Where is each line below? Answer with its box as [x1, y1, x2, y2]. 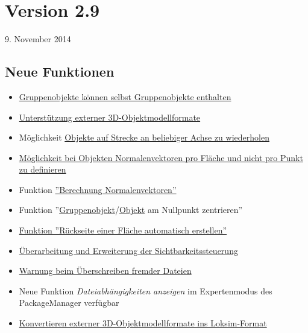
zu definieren [19, 163, 66, 176]
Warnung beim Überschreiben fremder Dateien [19, 264, 192, 277]
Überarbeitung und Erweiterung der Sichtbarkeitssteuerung [19, 244, 238, 256]
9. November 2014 [5, 33, 71, 45]
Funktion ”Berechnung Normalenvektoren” [19, 183, 177, 195]
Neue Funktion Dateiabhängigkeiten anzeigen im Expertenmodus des [19, 284, 272, 297]
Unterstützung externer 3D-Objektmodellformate [19, 110, 201, 123]
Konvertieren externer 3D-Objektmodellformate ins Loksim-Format [19, 317, 267, 329]
